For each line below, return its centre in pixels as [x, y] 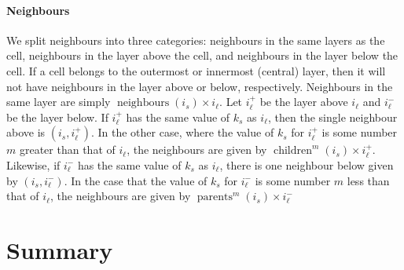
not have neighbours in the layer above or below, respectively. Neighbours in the [200, 86]
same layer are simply [59, 102]
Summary [60, 249]
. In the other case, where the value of [182, 132]
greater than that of [67, 150]
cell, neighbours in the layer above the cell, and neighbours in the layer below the [202, 55]
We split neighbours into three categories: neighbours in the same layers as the [196, 40]
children [293, 151]
